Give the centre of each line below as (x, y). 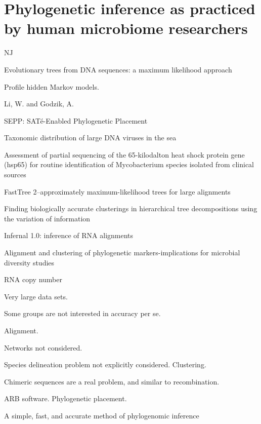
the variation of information (47, 218)
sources (15, 175)
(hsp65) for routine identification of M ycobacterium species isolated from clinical (129, 164)
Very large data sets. (36, 296)
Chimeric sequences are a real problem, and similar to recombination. (112, 381)
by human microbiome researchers (126, 28)
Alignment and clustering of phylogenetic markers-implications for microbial (122, 253)
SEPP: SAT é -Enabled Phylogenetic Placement (76, 120)
